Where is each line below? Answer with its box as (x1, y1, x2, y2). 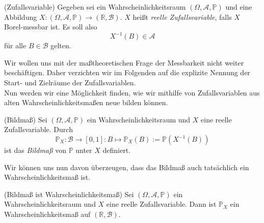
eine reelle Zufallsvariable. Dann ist (106, 199, 217, 209)
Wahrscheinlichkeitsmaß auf (4, 209, 91, 219)
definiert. (102, 145, 130, 155)
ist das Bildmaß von (4, 145, 66, 155)
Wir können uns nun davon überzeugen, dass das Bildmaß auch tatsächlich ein (4, 162, 249, 172)
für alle (4, 40, 27, 51)
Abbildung (4, 11, 37, 22)
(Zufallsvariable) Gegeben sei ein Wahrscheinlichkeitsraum (4, 2, 186, 12)
